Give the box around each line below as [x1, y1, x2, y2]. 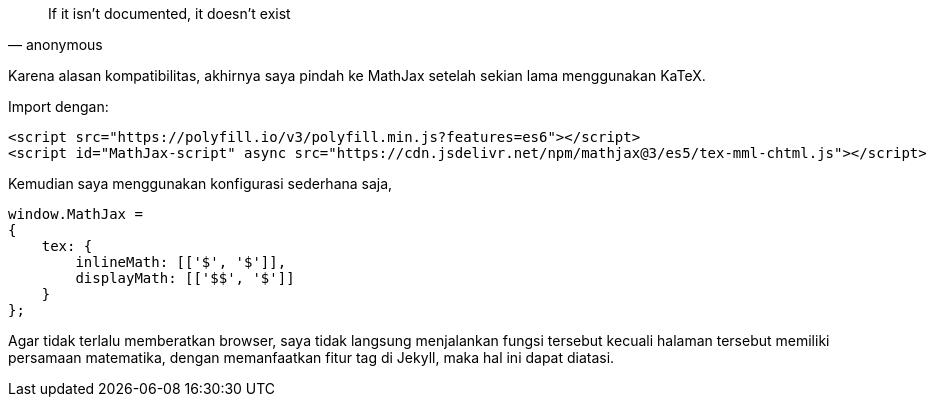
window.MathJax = [8, 206, 143, 222]
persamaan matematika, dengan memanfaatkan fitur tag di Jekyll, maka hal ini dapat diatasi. [8, 349, 615, 366]
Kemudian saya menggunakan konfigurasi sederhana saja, [8, 175, 393, 192]
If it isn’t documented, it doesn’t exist [48, 5, 291, 22]
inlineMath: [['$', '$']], [75, 254, 287, 270]
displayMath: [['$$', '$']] [75, 270, 295, 286]
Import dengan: [8, 98, 109, 115]
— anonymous [8, 36, 103, 53]
